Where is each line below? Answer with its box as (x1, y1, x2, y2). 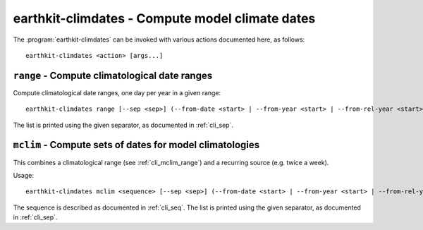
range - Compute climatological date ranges (13, 69, 213, 81)
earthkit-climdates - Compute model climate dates (13, 11, 316, 26)
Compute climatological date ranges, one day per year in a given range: (13, 88, 221, 97)
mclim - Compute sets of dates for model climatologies (13, 139, 260, 151)
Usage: (13, 171, 35, 179)
